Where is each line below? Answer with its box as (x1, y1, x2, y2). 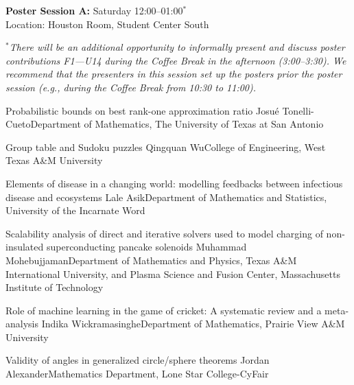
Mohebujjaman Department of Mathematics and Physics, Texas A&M (5, 253, 297, 267)
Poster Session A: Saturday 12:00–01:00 (5, 3, 183, 17)
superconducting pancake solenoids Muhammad (46, 240, 247, 254)
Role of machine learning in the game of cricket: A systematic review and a (5, 303, 322, 317)
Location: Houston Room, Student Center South (5, 16, 209, 31)
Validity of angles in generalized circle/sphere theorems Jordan (5, 353, 270, 367)
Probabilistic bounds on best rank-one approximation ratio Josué (5, 103, 279, 117)
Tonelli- (282, 103, 314, 117)
